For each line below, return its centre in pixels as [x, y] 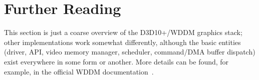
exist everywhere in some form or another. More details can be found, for [116, 61]
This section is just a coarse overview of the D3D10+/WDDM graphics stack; [123, 32]
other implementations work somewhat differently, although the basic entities [122, 42]
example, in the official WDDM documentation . [79, 71]
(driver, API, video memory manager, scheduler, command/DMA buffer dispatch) [130, 52]
